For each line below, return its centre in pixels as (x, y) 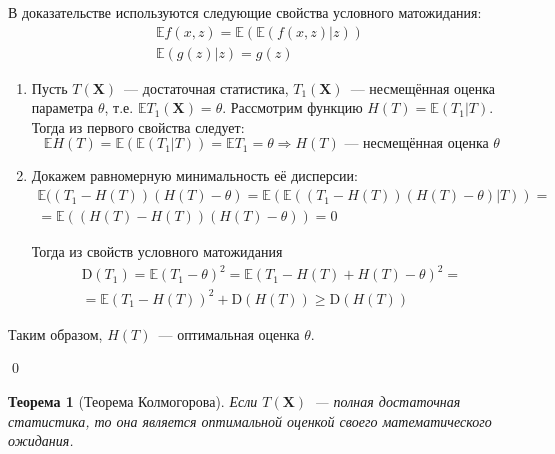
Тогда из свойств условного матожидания (157, 251)
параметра (62, 107)
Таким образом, (55, 333)
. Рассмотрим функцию (292, 107)
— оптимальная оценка (229, 333)
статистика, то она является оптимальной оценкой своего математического (250, 420)
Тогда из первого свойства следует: (138, 126)
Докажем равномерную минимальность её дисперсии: (194, 175)
